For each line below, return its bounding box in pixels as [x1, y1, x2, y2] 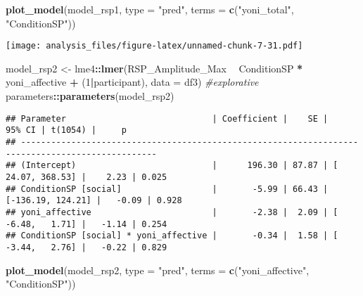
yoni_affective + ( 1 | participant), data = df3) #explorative [6, 75, 259, 89]
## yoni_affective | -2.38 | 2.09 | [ [6, 207, 338, 217]
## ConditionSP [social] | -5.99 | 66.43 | [6, 184, 329, 194]
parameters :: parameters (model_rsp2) [6, 89, 174, 103]
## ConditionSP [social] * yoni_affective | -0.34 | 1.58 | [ [6, 231, 338, 241]
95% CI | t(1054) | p [6, 125, 127, 136]
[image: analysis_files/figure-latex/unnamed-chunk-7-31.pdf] [6, 41, 303, 51]
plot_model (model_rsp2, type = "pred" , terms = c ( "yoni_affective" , [6, 262, 310, 277]
